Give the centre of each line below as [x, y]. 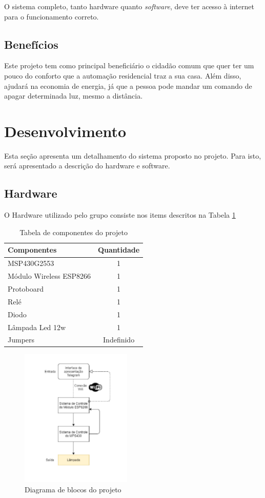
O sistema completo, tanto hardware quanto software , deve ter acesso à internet [129, 6]
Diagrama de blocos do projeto [73, 490]
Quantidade [119, 250]
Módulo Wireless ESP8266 [49, 276]
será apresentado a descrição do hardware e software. [87, 166]
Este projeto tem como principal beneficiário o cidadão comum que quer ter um [129, 65]
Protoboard [26, 289]
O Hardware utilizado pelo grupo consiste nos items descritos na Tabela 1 [120, 215]
